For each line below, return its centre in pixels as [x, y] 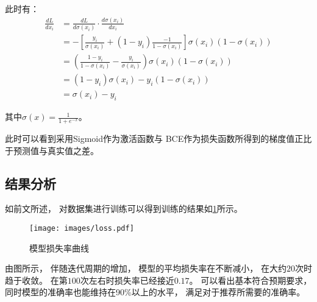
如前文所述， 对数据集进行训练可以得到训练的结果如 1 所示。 [124, 209]
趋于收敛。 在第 [36, 280]
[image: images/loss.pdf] [82, 228]
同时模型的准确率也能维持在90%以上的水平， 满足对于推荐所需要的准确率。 [155, 292]
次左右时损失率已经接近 [127, 280]
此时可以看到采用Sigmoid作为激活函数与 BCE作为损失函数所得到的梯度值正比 [158, 138]
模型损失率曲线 [59, 248]
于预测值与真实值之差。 [52, 150]
